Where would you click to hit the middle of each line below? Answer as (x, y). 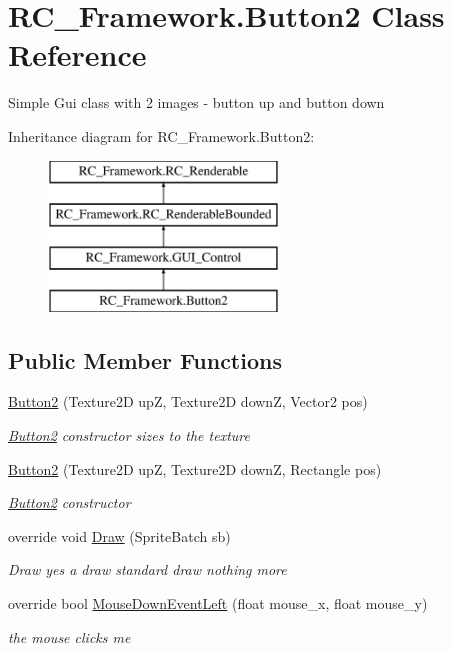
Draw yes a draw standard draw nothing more (147, 569)
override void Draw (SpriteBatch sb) (119, 535)
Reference (77, 54)
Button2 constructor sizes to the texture (129, 435)
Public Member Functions (145, 359)
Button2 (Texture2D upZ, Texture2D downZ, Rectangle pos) (195, 468)
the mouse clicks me (69, 636)
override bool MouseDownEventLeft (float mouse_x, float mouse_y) (218, 603)
